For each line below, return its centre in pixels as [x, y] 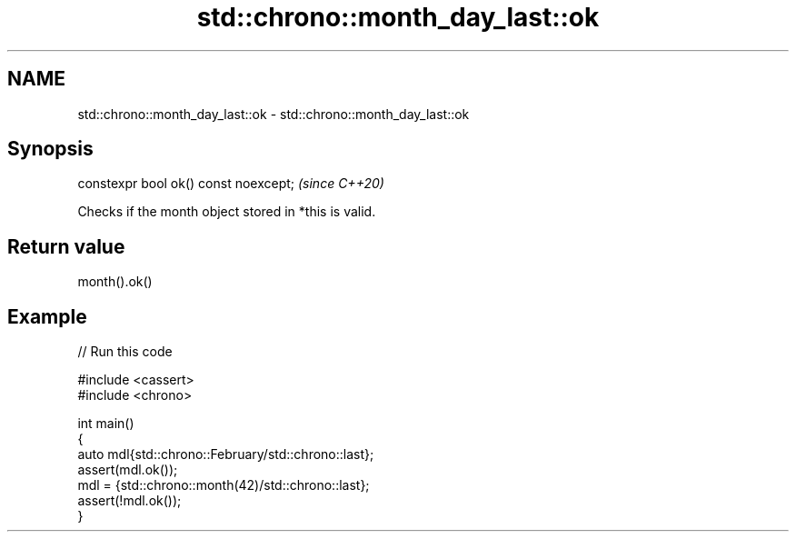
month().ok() [115, 282]
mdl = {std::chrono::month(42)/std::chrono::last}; [224, 485]
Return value [66, 246]
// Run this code [125, 352]
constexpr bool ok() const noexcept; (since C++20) [231, 184]
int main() [106, 424]
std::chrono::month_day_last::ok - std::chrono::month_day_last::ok [274, 114]
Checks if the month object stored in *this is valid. [227, 212]
